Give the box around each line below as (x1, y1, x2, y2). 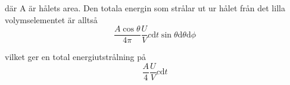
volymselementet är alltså (5, 13, 98, 26)
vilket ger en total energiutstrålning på (5, 51, 146, 63)
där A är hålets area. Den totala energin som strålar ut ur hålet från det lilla (5, 2, 285, 14)
